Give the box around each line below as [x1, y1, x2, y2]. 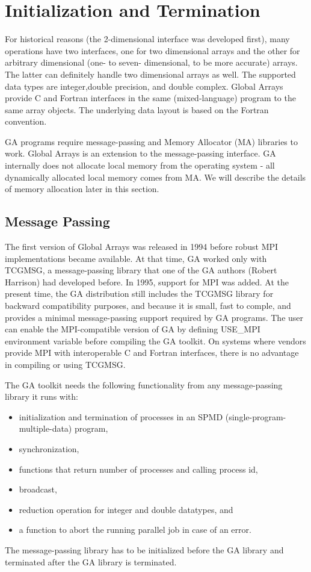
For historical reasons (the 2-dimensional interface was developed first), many [5, 33, 290, 45]
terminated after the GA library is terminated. [5, 555, 177, 568]
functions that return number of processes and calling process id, [19, 462, 258, 475]
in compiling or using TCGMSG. [5, 358, 126, 370]
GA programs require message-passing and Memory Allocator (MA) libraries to [5, 135, 298, 148]
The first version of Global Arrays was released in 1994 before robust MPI [5, 240, 279, 253]
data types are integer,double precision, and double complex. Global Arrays [5, 79, 283, 92]
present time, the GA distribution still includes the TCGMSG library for [5, 287, 274, 300]
